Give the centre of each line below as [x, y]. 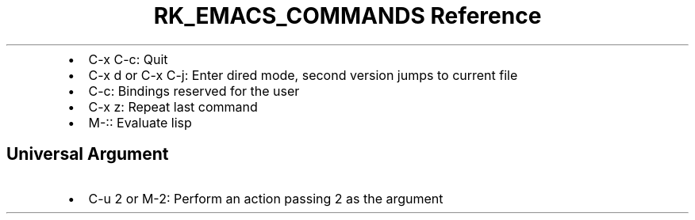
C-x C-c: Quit [128, 59]
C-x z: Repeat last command [173, 106]
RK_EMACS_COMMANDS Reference [347, 16]
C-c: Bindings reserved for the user [194, 91]
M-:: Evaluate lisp [140, 122]
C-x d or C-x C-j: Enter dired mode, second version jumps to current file [303, 75]
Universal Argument [88, 154]
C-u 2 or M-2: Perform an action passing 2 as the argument [266, 198]
